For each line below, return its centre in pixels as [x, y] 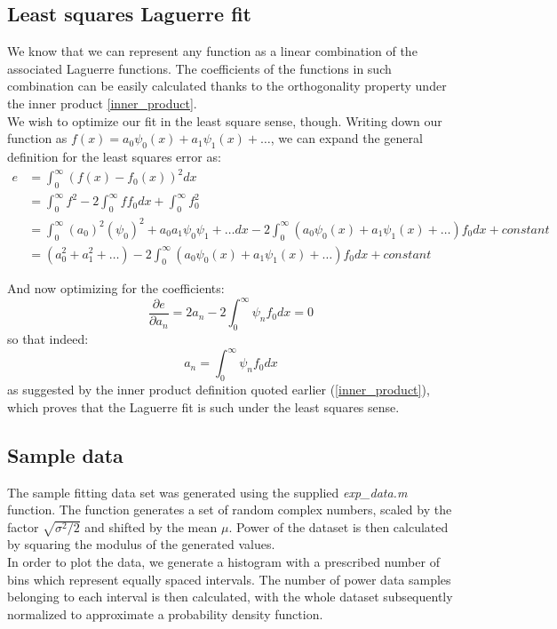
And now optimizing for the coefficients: [116, 288]
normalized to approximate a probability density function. [165, 613]
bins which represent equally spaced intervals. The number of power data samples [229, 579]
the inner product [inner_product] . [102, 103]
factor [23, 526]
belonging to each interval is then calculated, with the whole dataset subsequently [230, 597]
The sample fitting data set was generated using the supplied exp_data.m [207, 492]
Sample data [65, 454]
